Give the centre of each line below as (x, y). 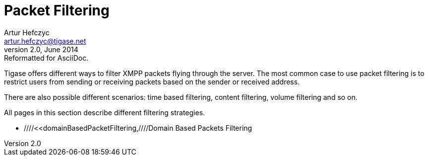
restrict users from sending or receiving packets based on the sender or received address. (152, 81)
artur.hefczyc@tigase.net (45, 41)
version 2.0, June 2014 (41, 49)
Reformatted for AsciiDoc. (46, 58)
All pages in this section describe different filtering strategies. (105, 112)
